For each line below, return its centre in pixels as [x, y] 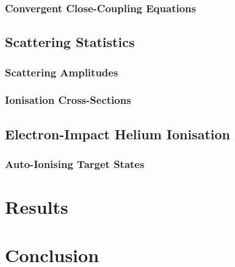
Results [37, 207]
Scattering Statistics [70, 42]
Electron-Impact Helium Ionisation [117, 133]
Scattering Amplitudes [62, 72]
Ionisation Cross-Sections [68, 100]
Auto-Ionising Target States [75, 164]
